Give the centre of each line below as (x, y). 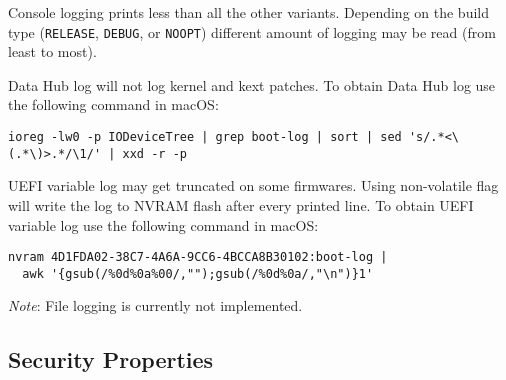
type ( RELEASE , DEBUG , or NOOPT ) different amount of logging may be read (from (252, 31)
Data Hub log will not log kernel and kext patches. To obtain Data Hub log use (252, 84)
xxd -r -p (154, 153)
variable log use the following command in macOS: (163, 224)
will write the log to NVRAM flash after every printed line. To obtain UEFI (241, 204)
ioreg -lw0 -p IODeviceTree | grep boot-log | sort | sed (205, 137)
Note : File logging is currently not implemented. (155, 305)
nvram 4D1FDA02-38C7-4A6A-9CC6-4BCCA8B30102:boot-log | (198, 257)
